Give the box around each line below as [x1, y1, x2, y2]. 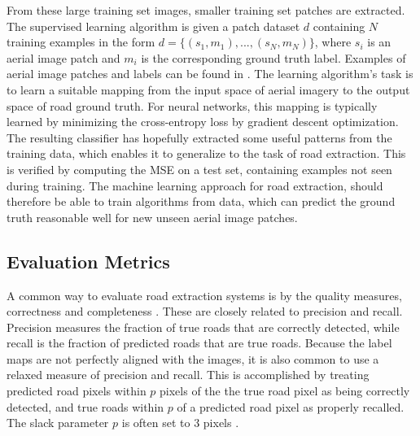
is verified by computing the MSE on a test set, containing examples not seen [7, 160, 392, 177]
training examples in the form [7, 33, 155, 50]
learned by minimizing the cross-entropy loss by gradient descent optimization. [7, 113, 399, 130]
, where [314, 33, 352, 50]
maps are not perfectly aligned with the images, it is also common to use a [7, 350, 379, 367]
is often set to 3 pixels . [121, 414, 239, 431]
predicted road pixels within [7, 382, 147, 399]
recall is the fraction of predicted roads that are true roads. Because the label [7, 334, 392, 351]
